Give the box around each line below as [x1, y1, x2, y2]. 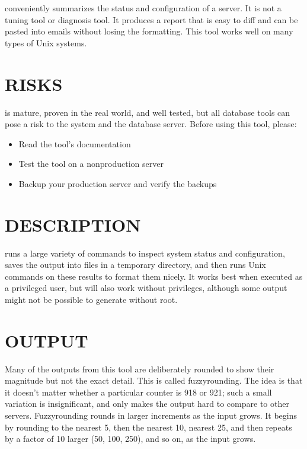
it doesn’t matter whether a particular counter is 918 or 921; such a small [5, 385, 272, 398]
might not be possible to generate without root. [5, 293, 178, 305]
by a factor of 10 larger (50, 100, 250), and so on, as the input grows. [5, 432, 256, 445]
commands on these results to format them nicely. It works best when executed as [5, 270, 303, 282]
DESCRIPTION [5, 212, 141, 236]
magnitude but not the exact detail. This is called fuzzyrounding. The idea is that [5, 374, 303, 387]
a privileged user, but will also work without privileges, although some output [5, 282, 287, 294]
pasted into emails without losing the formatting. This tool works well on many [5, 25, 293, 37]
